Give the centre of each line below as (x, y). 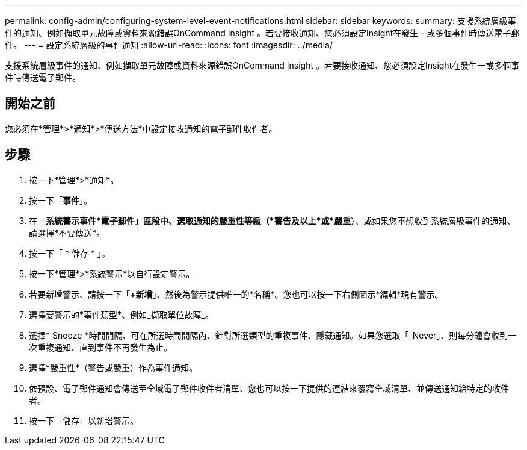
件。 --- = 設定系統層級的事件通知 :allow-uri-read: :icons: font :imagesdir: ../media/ (169, 45)
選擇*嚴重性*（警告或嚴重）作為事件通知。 (113, 367)
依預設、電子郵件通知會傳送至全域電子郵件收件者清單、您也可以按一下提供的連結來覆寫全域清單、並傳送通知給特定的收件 (269, 388)
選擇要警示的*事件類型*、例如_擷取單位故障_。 (121, 314)
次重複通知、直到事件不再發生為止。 (100, 347)
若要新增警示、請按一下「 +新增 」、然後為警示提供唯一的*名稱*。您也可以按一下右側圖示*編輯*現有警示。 (236, 294)
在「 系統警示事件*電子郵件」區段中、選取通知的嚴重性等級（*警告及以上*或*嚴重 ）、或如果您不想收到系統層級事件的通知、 (272, 220)
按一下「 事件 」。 (60, 200)
